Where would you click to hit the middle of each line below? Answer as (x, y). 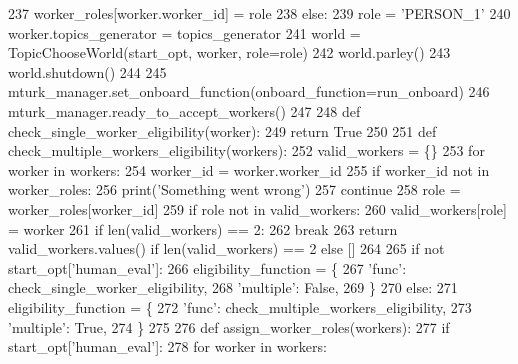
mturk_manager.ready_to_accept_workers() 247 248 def (184, 110)
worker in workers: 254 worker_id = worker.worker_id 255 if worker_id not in (249, 169)
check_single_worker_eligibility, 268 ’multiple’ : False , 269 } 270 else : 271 (233, 287)
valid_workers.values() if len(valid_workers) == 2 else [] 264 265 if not (226, 248)
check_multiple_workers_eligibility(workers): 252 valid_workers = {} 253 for (246, 150)
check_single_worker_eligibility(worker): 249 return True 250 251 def (222, 130)
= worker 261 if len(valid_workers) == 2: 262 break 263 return (203, 228)
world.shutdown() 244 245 (87, 71)
